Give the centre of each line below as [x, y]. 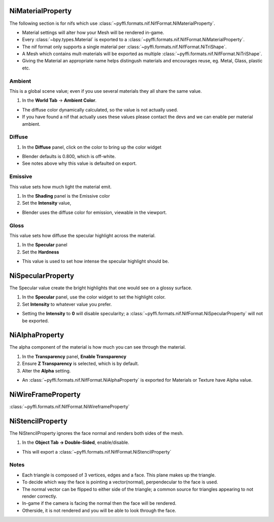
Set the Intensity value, [47, 203]
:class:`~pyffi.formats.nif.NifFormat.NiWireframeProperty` [70, 406]
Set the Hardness [41, 252]
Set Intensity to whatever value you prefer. [67, 304]
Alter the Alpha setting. [46, 370]
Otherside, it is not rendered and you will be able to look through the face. [99, 510]
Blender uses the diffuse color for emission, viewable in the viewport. [94, 212]
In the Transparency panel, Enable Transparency [74, 356]
